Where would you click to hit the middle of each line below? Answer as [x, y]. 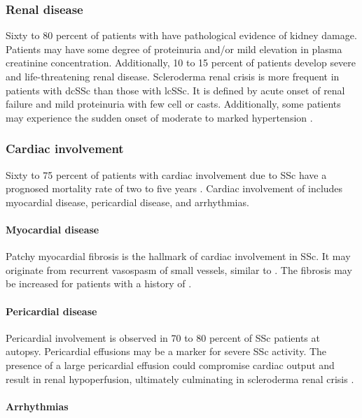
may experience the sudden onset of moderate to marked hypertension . [159, 117]
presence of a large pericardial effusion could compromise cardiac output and [170, 365]
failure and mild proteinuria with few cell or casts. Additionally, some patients [173, 104]
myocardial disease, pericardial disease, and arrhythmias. [127, 202]
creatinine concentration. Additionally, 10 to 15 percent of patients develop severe [181, 63]
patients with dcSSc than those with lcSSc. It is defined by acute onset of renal [175, 90]
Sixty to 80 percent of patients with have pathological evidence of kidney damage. [181, 35]
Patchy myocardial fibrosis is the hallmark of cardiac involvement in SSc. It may [178, 256]
